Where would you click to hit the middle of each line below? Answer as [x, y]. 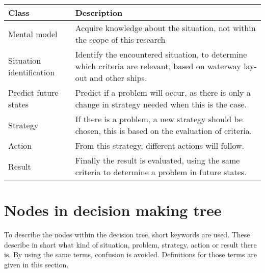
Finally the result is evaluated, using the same [157, 160]
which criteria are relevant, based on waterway [158, 66]
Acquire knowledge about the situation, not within [165, 28]
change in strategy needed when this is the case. [161, 104]
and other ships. [118, 78]
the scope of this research [120, 39]
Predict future [33, 92]
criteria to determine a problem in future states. [161, 172]
